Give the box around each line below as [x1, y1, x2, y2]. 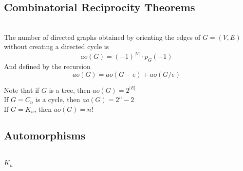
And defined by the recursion [4, 61, 91, 71]
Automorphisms [4, 127, 86, 142]
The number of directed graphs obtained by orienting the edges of [4, 32, 201, 42]
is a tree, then [49, 85, 91, 95]
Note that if [4, 85, 39, 95]
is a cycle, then [36, 94, 80, 104]
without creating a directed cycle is [4, 41, 109, 51]
